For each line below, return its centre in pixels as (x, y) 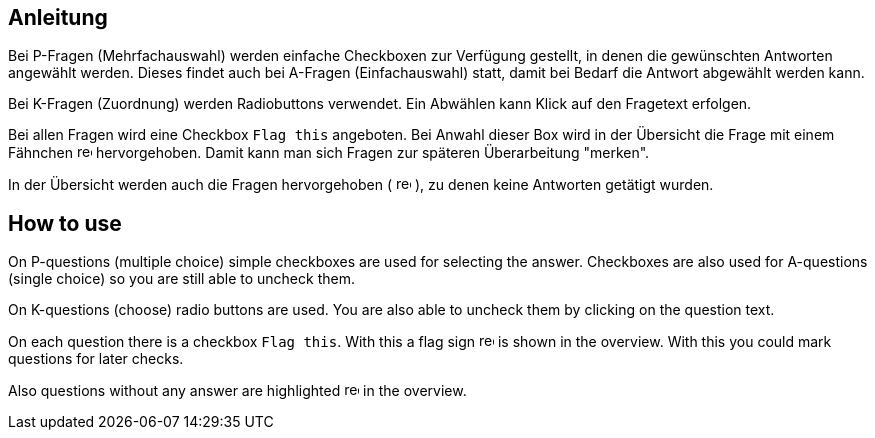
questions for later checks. (96, 359)
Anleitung (58, 17)
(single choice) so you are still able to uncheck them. (181, 279)
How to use (65, 223)
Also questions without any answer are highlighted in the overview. (237, 391)
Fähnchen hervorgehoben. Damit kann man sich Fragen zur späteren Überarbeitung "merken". (329, 153)
